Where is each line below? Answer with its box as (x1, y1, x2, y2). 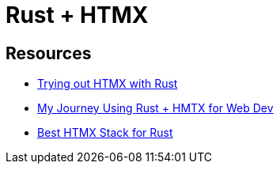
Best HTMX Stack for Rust (37, 126, 173, 140)
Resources (6, 43, 92, 63)
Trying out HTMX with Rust (37, 77, 178, 91)
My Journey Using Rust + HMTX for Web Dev (37, 101, 274, 115)
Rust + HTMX (6, 2, 149, 28)
